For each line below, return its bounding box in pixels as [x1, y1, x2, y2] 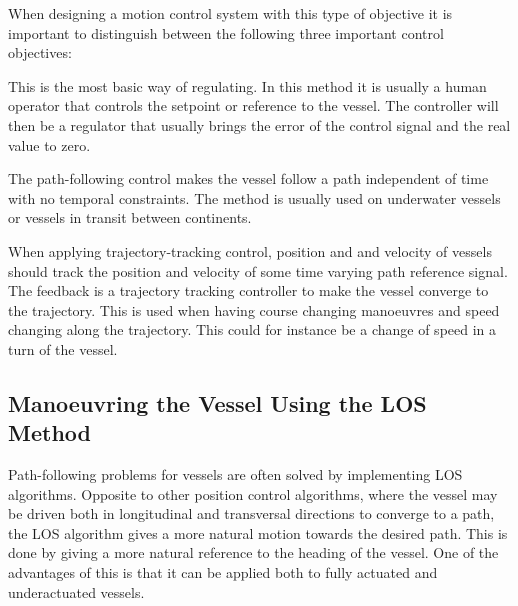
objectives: [8, 42, 72, 63]
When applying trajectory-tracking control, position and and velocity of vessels [8, 240, 492, 261]
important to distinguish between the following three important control [8, 22, 444, 43]
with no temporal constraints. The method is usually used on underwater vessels [8, 187, 501, 208]
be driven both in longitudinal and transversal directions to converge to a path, [8, 503, 495, 524]
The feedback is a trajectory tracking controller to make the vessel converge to [8, 280, 489, 301]
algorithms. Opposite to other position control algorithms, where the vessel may [8, 483, 498, 504]
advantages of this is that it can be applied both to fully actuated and [8, 562, 438, 583]
